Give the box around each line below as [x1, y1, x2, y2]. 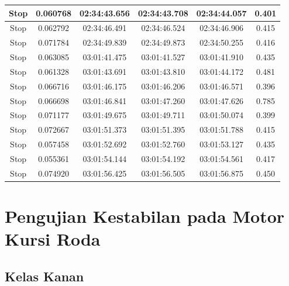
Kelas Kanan [5, 267, 84, 285]
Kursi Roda [5, 227, 101, 251]
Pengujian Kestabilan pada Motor [5, 204, 285, 228]
